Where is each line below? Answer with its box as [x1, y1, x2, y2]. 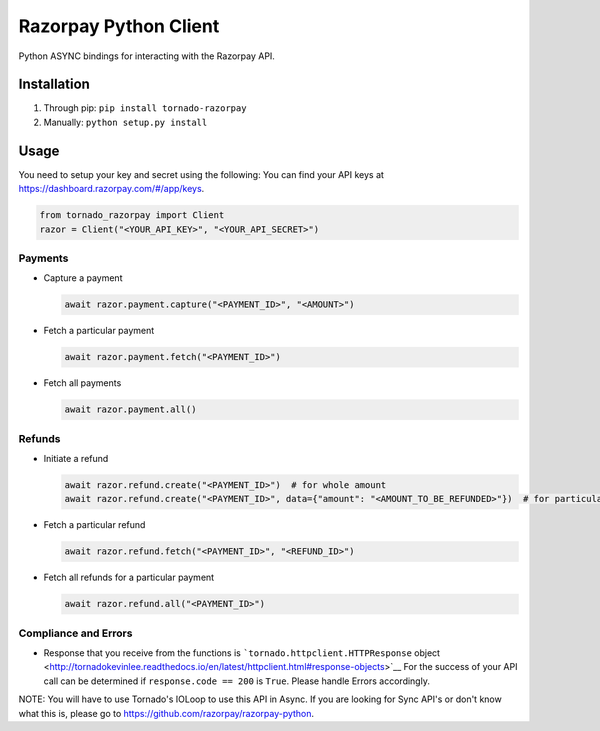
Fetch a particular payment [43, 325, 155, 337]
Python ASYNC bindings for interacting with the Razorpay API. [18, 50, 275, 62]
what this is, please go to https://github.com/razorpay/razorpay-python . [18, 707, 315, 719]
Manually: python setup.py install [43, 116, 208, 128]
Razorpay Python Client [18, 15, 220, 37]
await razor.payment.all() [64, 404, 197, 415]
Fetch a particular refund [43, 519, 146, 531]
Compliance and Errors [18, 626, 133, 640]
